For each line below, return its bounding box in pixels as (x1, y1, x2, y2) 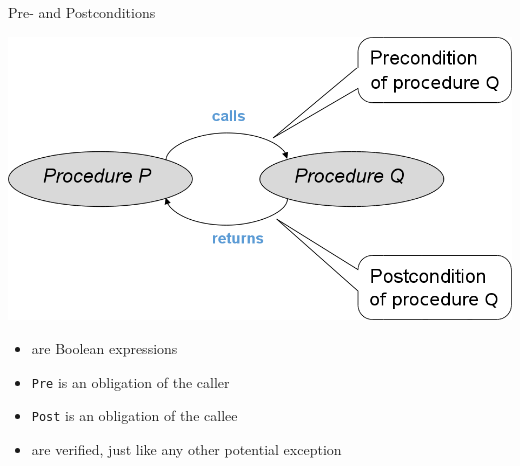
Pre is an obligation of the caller (31, 371, 230, 392)
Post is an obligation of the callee (31, 405, 238, 426)
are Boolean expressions (31, 338, 178, 359)
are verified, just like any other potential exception (31, 438, 342, 459)
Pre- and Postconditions (8, 2, 156, 22)
